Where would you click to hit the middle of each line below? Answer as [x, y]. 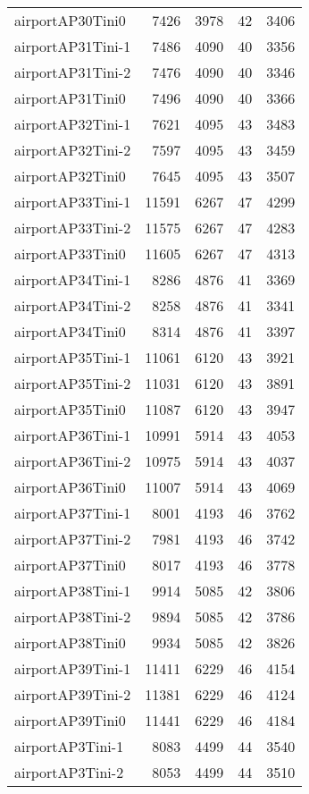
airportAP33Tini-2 [73, 228]
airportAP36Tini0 [70, 487]
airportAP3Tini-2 [69, 772]
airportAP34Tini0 [70, 331]
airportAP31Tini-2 [73, 72]
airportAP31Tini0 [70, 98]
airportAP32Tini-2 [73, 150]
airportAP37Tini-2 [73, 539]
